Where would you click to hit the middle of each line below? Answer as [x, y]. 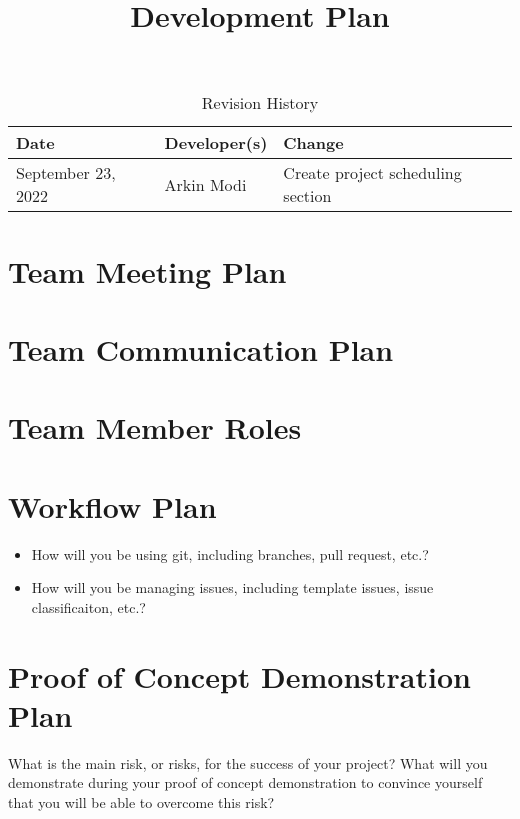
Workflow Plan [112, 505]
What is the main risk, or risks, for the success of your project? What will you [248, 762]
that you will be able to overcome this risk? [141, 801]
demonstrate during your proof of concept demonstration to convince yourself [245, 782]
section [307, 196]
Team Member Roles [155, 427]
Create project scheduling [372, 173]
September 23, [66, 173]
